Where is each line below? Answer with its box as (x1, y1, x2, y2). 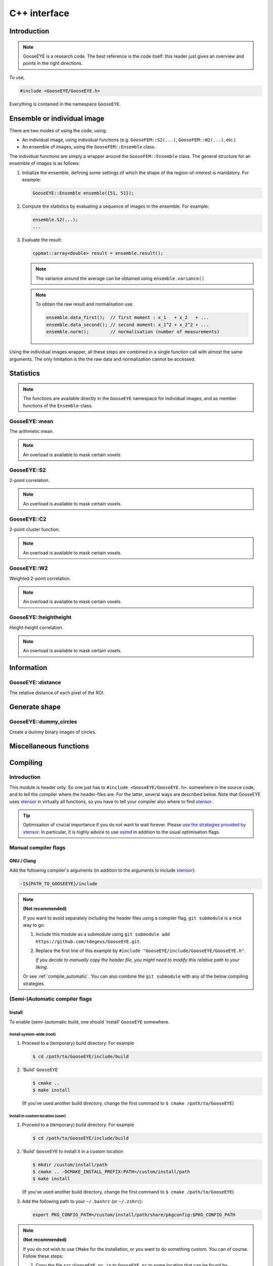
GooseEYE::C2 (9, 516, 47, 523)
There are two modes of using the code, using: (9, 127, 107, 134)
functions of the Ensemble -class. (23, 403, 93, 409)
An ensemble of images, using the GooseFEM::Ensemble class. (22, 144, 156, 150)
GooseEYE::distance (9, 679, 62, 686)
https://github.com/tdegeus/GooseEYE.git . (35, 938, 141, 944)
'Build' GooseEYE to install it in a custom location (22, 1148, 123, 1154)
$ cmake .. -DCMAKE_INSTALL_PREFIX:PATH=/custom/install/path (32, 1169, 190, 1174)
